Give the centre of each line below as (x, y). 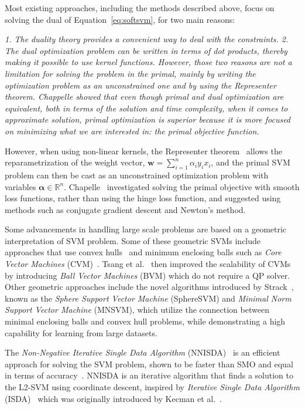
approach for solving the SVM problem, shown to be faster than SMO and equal (149, 364)
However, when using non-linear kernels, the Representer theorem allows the (143, 151)
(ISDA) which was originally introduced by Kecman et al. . (113, 398)
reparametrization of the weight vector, (75, 162)
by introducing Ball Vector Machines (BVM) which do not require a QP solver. (148, 275)
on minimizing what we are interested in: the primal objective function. (132, 131)
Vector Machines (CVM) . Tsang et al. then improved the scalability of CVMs (148, 264)
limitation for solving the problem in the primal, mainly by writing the (130, 73)
